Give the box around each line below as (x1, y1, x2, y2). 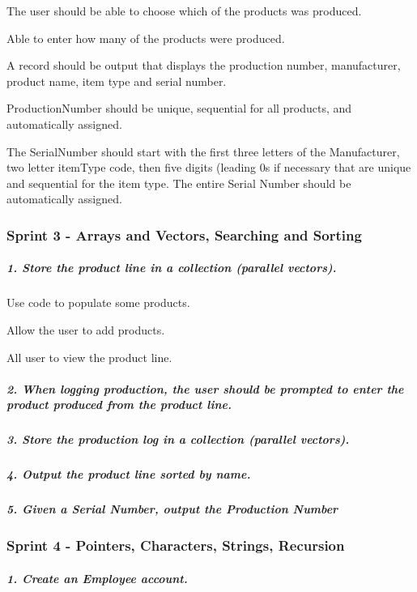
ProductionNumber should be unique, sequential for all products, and (6, 100, 352, 117)
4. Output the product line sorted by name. (6, 466, 251, 483)
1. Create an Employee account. (6, 569, 188, 586)
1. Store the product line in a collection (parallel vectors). (6, 259, 337, 276)
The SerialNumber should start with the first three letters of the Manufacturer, (6, 143, 400, 160)
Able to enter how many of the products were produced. (6, 29, 285, 46)
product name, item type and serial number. (6, 72, 227, 89)
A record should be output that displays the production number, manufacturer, (6, 57, 401, 74)
